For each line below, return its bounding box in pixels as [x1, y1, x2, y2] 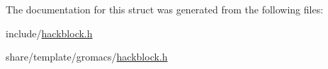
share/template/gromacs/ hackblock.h [6, 49, 168, 64]
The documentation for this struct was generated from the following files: [6, 2, 324, 16]
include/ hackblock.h [6, 25, 93, 40]
